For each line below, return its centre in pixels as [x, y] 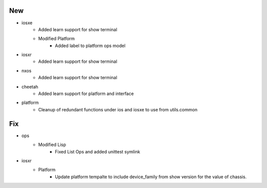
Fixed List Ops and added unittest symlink [98, 151]
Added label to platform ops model [90, 46]
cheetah [30, 87]
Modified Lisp [52, 145]
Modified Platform [57, 39]
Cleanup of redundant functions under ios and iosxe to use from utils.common [118, 109]
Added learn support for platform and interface [86, 94]
